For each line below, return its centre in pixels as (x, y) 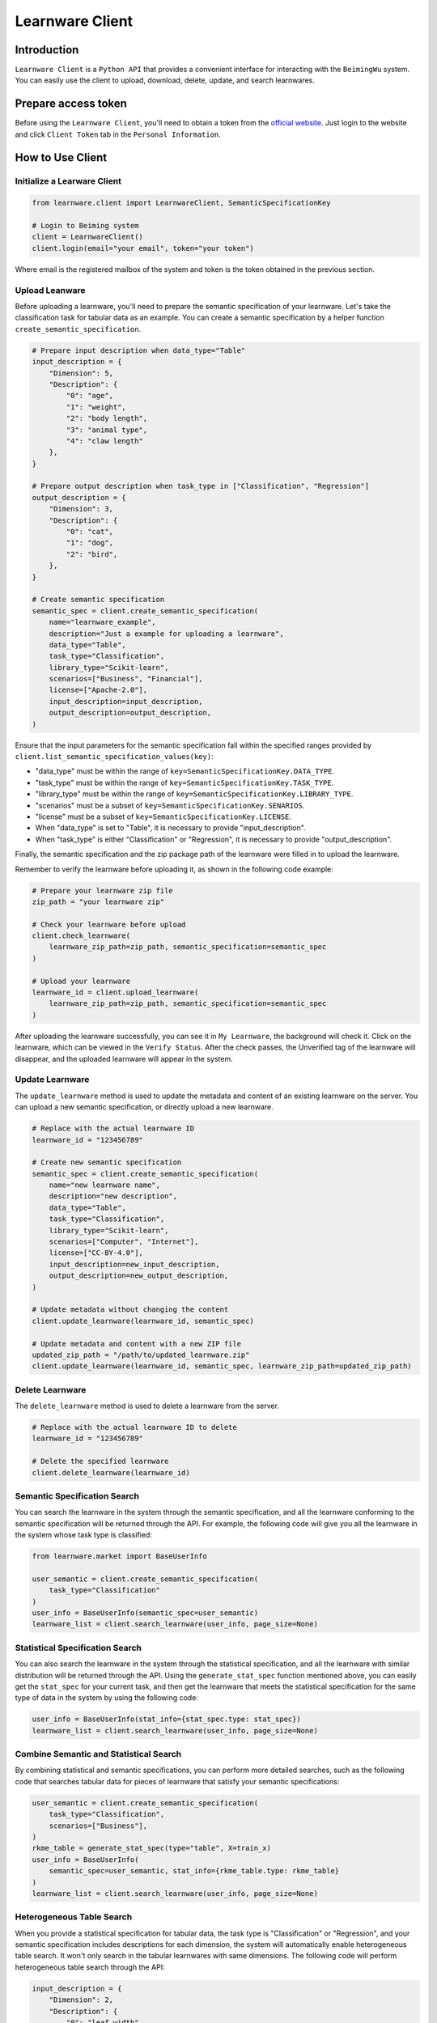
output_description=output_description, (130, 713)
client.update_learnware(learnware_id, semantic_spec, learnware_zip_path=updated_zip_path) (222, 1366)
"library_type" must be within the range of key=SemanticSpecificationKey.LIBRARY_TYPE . (194, 794)
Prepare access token (71, 104)
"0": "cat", (89, 532)
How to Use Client (61, 157)
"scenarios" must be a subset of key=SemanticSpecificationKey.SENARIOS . (170, 805)
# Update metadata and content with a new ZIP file (137, 1344)
